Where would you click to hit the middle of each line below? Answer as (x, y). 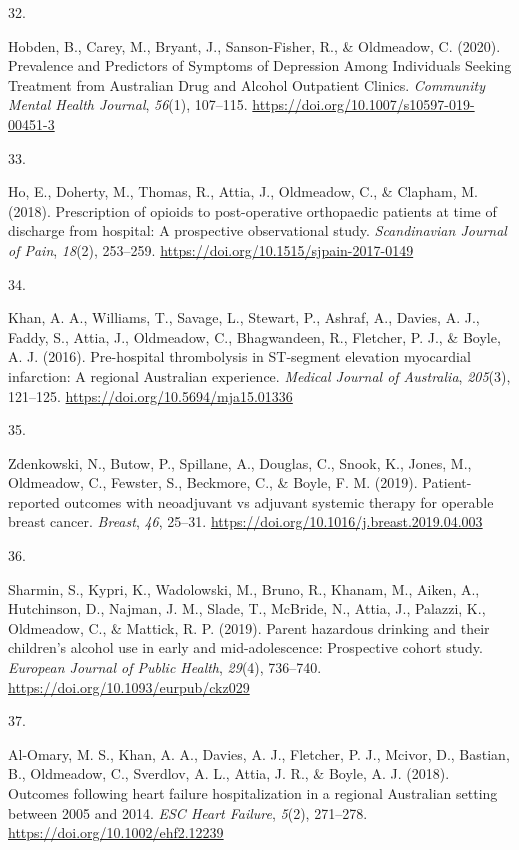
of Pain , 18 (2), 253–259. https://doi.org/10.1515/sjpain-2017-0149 (211, 249)
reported (34, 501)
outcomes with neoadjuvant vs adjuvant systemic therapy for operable (279, 501)
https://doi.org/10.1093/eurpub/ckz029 (129, 686)
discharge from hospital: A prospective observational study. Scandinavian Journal (257, 230)
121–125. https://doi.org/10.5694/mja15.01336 (150, 395)
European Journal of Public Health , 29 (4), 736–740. (165, 667)
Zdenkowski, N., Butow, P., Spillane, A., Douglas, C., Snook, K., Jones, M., (240, 462)
